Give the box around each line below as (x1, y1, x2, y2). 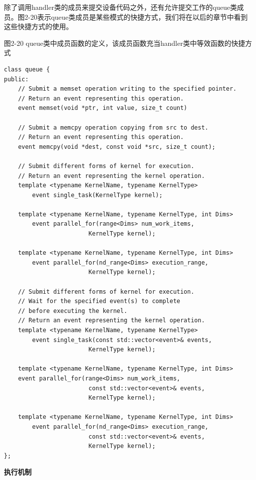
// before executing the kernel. (18, 307, 128, 314)
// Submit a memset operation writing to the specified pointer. (18, 85, 237, 93)
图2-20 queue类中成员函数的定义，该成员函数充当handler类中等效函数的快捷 (4, 37, 245, 48)
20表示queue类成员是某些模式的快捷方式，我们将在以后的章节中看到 (30, 11, 248, 22)
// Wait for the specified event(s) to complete (18, 298, 180, 305)
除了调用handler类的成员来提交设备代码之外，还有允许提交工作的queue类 (4, 2, 237, 12)
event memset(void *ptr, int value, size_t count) (18, 104, 188, 112)
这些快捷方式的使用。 (4, 21, 73, 32)
